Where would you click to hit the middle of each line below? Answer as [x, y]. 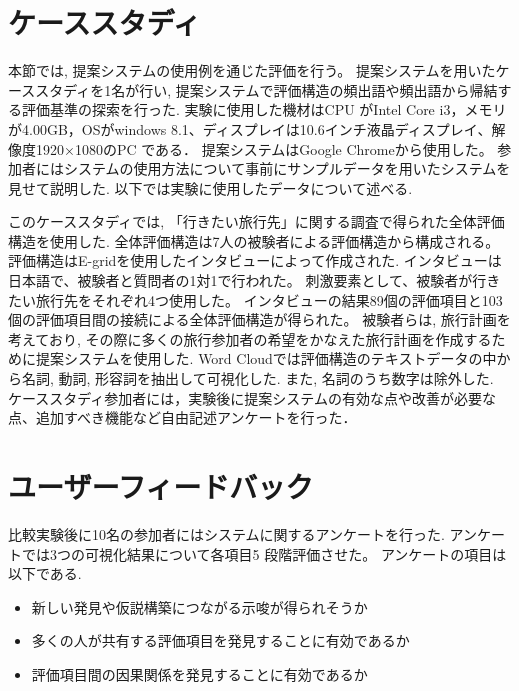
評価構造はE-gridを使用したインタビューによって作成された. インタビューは [255, 260]
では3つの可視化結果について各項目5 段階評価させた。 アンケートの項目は [264, 553]
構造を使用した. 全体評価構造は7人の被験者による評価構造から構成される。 [254, 240]
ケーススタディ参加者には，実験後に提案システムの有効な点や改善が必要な [252, 397]
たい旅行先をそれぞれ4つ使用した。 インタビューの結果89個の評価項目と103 [255, 299]
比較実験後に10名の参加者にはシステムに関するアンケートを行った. [226, 533]
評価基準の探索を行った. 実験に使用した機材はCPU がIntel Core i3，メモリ [264, 109]
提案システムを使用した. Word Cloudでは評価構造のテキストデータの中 [266, 358]
